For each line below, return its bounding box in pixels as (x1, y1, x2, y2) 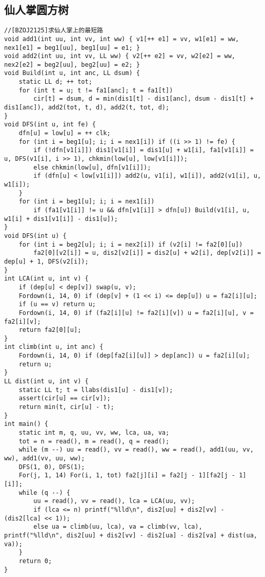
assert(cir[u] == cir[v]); (18, 395, 111, 402)
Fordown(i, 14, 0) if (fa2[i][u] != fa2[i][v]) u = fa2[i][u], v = (18, 309, 254, 317)
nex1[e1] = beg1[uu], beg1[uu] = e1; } (4, 44, 140, 51)
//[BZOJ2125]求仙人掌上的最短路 (4, 27, 103, 34)
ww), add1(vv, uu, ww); (4, 455, 85, 462)
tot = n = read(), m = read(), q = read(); (18, 437, 170, 445)
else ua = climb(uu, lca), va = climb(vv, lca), (33, 523, 202, 531)
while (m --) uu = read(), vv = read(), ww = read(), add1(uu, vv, (18, 446, 254, 454)
